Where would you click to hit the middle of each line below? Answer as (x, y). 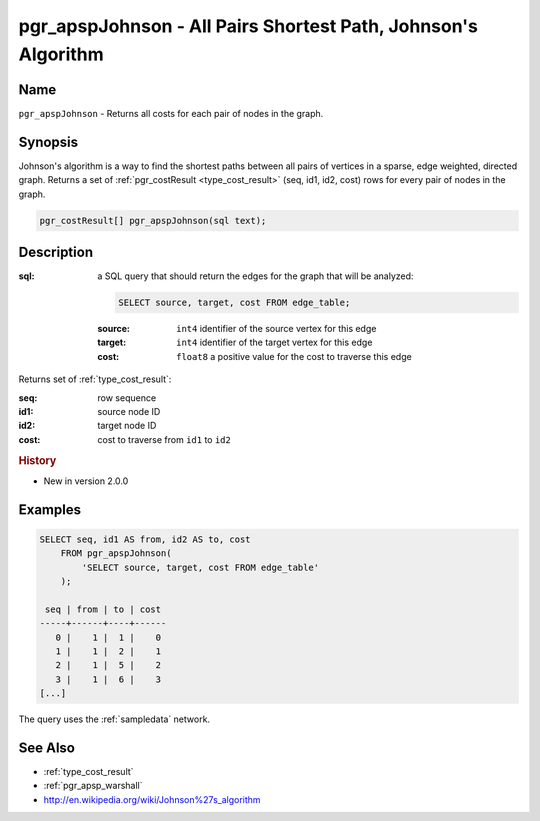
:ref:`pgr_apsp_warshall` (93, 786)
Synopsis (48, 141)
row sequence (127, 397)
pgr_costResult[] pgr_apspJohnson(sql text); (153, 220)
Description (56, 251)
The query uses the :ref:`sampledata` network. (114, 719)
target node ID (127, 426)
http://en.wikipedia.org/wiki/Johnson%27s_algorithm (152, 799)
